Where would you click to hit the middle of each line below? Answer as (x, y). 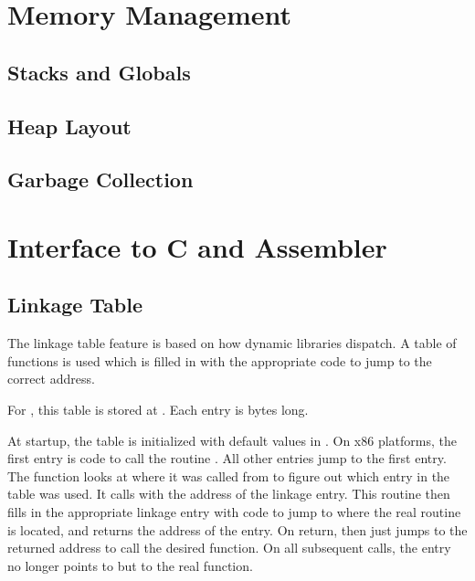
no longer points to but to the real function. (130, 565)
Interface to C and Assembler (197, 246)
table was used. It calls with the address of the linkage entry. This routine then (229, 494)
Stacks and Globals (99, 72)
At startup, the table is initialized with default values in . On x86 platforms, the (232, 440)
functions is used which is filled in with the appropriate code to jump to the (220, 360)
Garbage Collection (100, 180)
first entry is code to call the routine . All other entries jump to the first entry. (227, 458)
